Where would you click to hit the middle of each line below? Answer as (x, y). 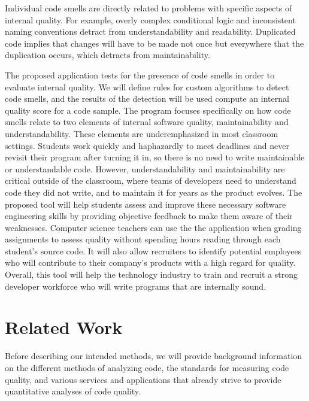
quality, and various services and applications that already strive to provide (143, 379)
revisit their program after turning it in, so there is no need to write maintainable (155, 157)
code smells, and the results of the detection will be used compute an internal (147, 98)
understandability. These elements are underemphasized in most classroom (142, 133)
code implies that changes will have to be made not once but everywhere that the (154, 43)
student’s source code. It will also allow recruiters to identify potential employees (153, 250)
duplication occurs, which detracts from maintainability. (107, 55)
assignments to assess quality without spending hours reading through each (143, 239)
